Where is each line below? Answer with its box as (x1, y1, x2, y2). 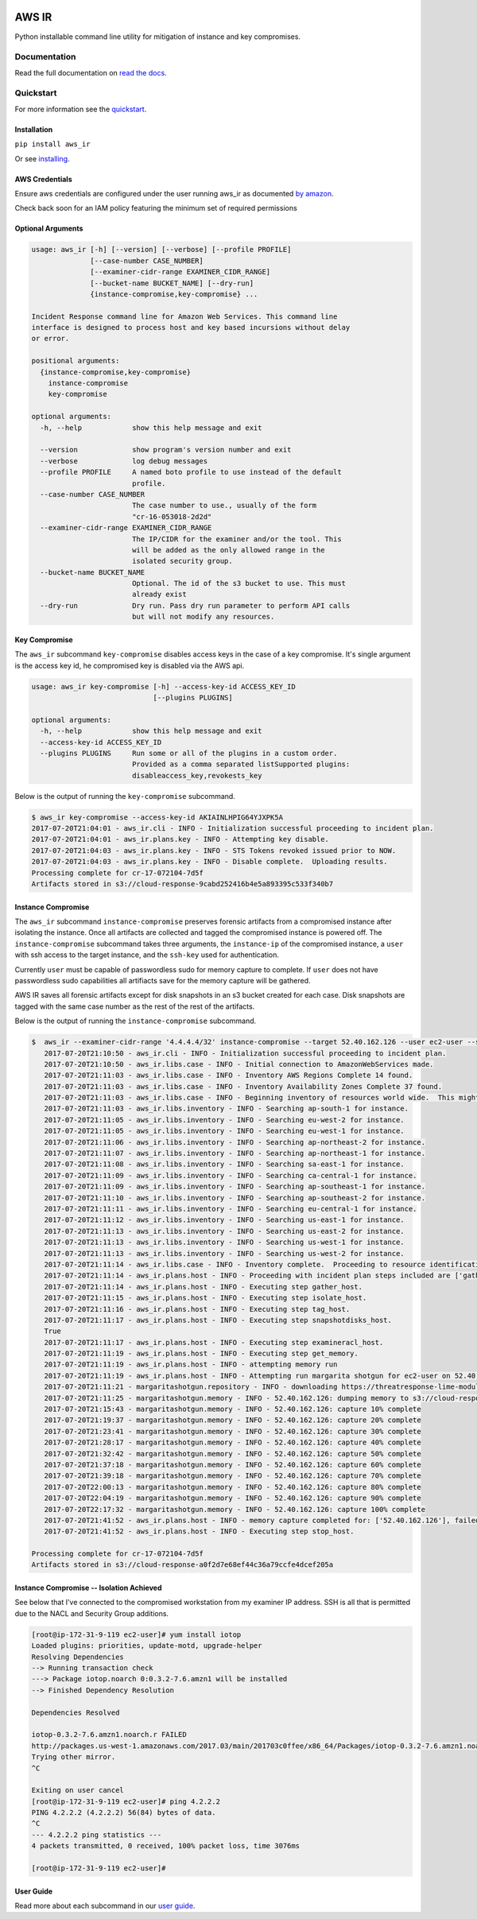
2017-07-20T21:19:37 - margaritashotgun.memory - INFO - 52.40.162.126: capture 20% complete (44, 1416, 421, 1425)
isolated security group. (131, 556, 234, 566)
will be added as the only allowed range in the (131, 545, 325, 554)
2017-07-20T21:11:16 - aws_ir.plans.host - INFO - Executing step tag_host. (44, 1305, 351, 1313)
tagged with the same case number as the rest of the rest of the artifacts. (14, 1002, 255, 1011)
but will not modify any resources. (131, 612, 275, 622)
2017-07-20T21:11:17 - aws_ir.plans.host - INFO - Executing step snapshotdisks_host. (44, 1316, 393, 1324)
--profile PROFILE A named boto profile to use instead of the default (40, 467, 342, 477)
